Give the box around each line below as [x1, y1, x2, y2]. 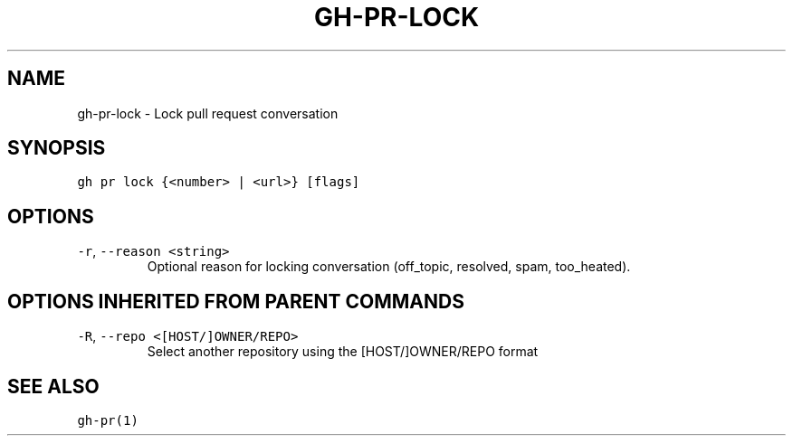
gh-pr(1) [77, 412, 139, 428]
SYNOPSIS [7, 137, 106, 160]
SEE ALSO [7, 374, 100, 398]
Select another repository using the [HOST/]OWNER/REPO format [147, 344, 539, 360]
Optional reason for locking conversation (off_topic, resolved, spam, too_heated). [147, 259, 631, 275]
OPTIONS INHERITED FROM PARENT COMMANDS [7, 289, 464, 313]
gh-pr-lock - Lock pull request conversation [77, 105, 339, 121]
